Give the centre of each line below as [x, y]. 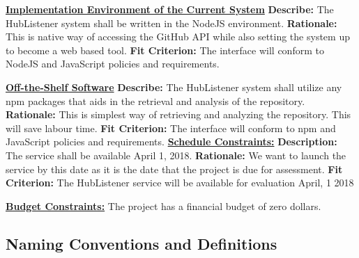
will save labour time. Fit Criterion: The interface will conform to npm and [171, 128]
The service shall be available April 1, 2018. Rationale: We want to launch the [176, 155]
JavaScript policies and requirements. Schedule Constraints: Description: [171, 142]
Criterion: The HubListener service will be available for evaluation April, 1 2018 [180, 183]
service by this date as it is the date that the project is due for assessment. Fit [174, 169]
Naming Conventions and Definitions [142, 243]
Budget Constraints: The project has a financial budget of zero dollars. [163, 205]
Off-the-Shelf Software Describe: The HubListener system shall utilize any [174, 87]
